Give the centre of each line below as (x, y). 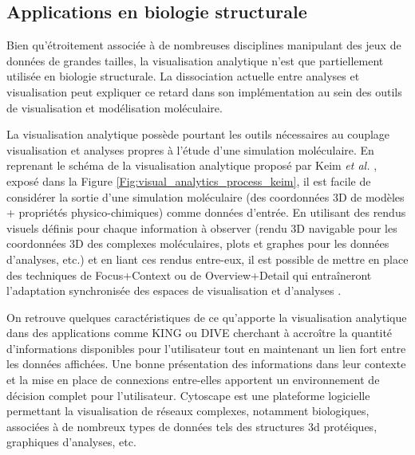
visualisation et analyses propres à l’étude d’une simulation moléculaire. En (190, 149)
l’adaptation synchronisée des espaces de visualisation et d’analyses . (174, 290)
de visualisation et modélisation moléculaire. (115, 107)
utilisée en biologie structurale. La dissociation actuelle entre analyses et (183, 76)
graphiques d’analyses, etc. (71, 442)
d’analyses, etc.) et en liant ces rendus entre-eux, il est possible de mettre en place (207, 259)
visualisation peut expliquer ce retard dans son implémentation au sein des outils (204, 91)
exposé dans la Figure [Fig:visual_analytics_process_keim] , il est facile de (189, 180)
